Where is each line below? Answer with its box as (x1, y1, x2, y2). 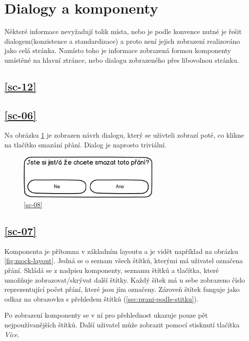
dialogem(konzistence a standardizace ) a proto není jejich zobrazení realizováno (4, 36, 240, 46)
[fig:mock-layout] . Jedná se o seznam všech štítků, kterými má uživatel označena (4, 255, 243, 266)
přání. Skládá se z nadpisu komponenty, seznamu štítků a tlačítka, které (4, 265, 219, 275)
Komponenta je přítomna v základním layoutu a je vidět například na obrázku (4, 246, 238, 256)
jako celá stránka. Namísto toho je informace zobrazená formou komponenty (4, 45, 231, 55)
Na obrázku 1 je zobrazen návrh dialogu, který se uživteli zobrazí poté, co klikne (4, 130, 244, 140)
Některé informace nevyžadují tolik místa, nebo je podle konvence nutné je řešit (4, 26, 242, 36)
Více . (4, 329, 19, 339)
